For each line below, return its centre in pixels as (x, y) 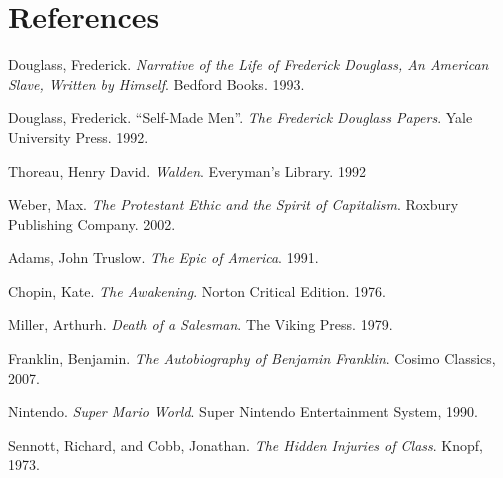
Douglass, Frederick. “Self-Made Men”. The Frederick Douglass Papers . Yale (240, 117)
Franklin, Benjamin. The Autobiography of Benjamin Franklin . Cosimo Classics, (252, 358)
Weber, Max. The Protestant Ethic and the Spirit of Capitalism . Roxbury (233, 204)
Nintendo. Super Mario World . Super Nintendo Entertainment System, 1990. (243, 411)
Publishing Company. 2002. (92, 223)
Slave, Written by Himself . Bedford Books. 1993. (156, 83)
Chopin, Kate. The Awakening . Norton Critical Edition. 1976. (197, 290)
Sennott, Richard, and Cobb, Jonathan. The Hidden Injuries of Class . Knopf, (245, 444)
